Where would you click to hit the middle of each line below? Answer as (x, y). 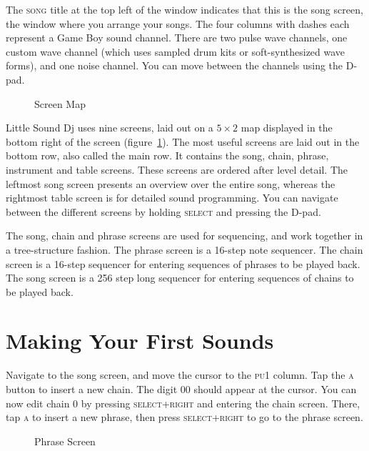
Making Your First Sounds (140, 341)
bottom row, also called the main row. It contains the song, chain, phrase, (167, 155)
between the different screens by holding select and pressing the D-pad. (163, 211)
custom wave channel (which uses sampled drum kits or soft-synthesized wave (176, 51)
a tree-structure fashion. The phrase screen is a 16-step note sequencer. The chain (184, 249)
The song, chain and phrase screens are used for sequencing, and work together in (184, 236)
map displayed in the (287, 128)
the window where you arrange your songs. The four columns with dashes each (178, 23)
